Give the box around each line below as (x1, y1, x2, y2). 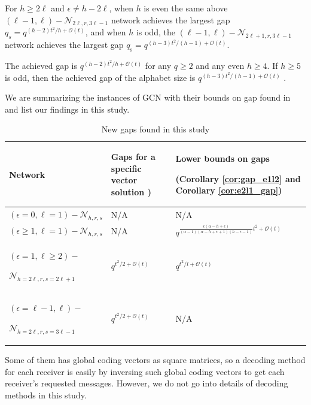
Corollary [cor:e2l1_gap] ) (175, 184, 282, 197)
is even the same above (144, 2, 228, 14)
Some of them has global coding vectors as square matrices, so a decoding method (5, 353, 306, 366)
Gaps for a (111, 150, 155, 163)
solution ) (111, 185, 151, 198)
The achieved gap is (5, 59, 78, 71)
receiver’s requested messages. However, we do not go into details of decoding (5, 377, 288, 389)
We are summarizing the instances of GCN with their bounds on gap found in (5, 91, 291, 104)
